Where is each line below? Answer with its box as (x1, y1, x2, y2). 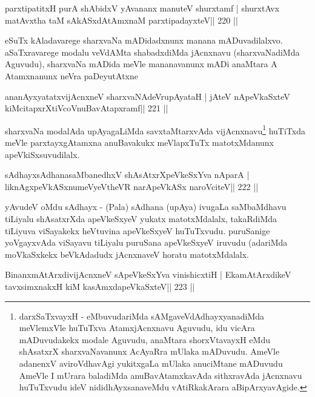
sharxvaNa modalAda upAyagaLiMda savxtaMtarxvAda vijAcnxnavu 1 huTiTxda (5, 122, 305, 137)
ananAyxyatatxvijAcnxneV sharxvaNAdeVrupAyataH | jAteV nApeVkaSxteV (5, 90, 290, 102)
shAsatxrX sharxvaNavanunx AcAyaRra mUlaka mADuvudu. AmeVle (19, 345, 280, 358)
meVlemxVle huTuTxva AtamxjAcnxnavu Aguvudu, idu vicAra (19, 321, 255, 334)
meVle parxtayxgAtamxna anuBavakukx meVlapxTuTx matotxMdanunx (5, 136, 274, 148)
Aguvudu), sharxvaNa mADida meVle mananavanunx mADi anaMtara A (5, 57, 277, 70)
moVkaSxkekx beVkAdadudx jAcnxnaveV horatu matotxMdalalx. (5, 248, 250, 260)
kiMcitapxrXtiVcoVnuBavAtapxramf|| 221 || (5, 102, 168, 114)
